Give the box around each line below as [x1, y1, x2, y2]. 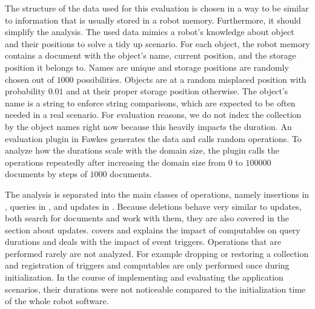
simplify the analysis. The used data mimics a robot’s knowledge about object [5, 25, 294, 38]
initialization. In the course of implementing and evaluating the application [5, 271, 283, 284]
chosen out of [5, 73, 54, 85]
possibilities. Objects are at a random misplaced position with [76, 73, 307, 85]
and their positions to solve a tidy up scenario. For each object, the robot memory [5, 37, 310, 50]
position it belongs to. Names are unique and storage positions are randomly [5, 60, 289, 73]
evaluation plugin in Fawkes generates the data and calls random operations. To [5, 132, 302, 145]
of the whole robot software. [5, 294, 109, 307]
